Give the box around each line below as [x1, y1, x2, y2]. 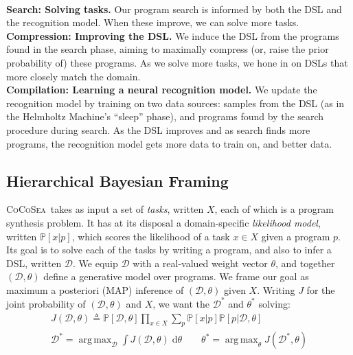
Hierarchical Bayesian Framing [6, 170, 229, 191]
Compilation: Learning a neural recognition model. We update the [6, 82, 317, 97]
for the [306, 282, 335, 297]
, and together [275, 255, 335, 270]
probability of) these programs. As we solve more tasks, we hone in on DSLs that [6, 55, 348, 69]
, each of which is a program [214, 202, 334, 216]
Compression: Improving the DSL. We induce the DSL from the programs [6, 28, 339, 43]
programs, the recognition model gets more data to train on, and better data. [6, 136, 332, 150]
